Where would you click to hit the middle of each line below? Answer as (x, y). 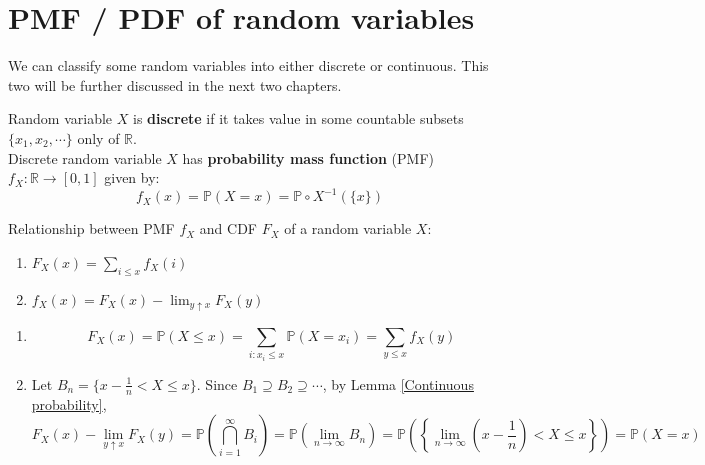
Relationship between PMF (91, 228)
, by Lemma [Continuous (398, 383)
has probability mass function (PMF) (308, 157)
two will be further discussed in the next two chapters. (175, 84)
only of (98, 137)
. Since (217, 383)
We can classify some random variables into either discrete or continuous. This (248, 65)
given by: (132, 177)
